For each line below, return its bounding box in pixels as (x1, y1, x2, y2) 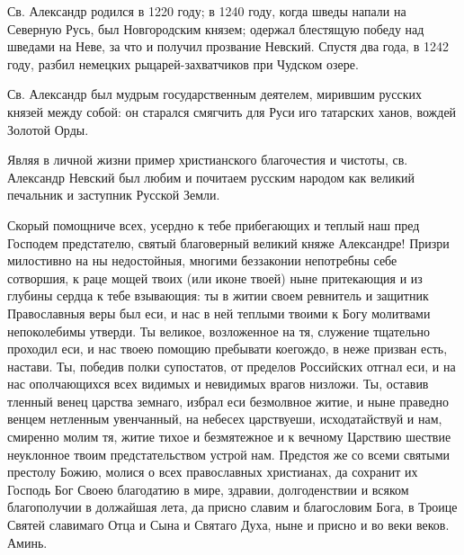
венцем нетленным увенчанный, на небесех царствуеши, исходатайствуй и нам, (7, 409, 442, 428)
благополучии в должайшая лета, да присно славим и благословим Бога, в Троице (7, 497, 458, 516)
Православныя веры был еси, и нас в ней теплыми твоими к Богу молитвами (7, 303, 431, 322)
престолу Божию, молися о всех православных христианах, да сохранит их (7, 462, 418, 481)
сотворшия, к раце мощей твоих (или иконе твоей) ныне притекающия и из (7, 268, 423, 287)
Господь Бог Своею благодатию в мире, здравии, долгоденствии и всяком (7, 479, 409, 498)
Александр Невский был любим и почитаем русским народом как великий (7, 167, 415, 186)
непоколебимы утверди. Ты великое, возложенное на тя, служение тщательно (7, 321, 431, 340)
